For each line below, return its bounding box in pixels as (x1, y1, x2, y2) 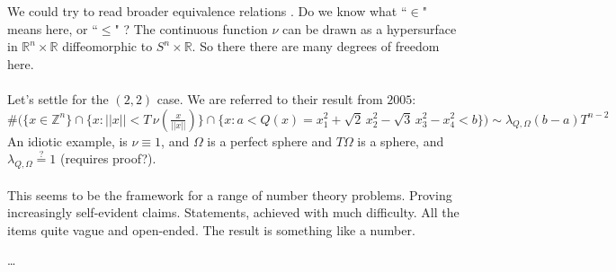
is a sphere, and (357, 131, 444, 150)
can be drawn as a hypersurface (281, 19, 457, 38)
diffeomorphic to (62, 37, 153, 56)
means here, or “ (7, 19, 98, 38)
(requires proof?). (59, 149, 156, 168)
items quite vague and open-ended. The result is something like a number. (7, 220, 415, 239)
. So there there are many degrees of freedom (192, 37, 440, 56)
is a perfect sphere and (207, 131, 333, 150)
